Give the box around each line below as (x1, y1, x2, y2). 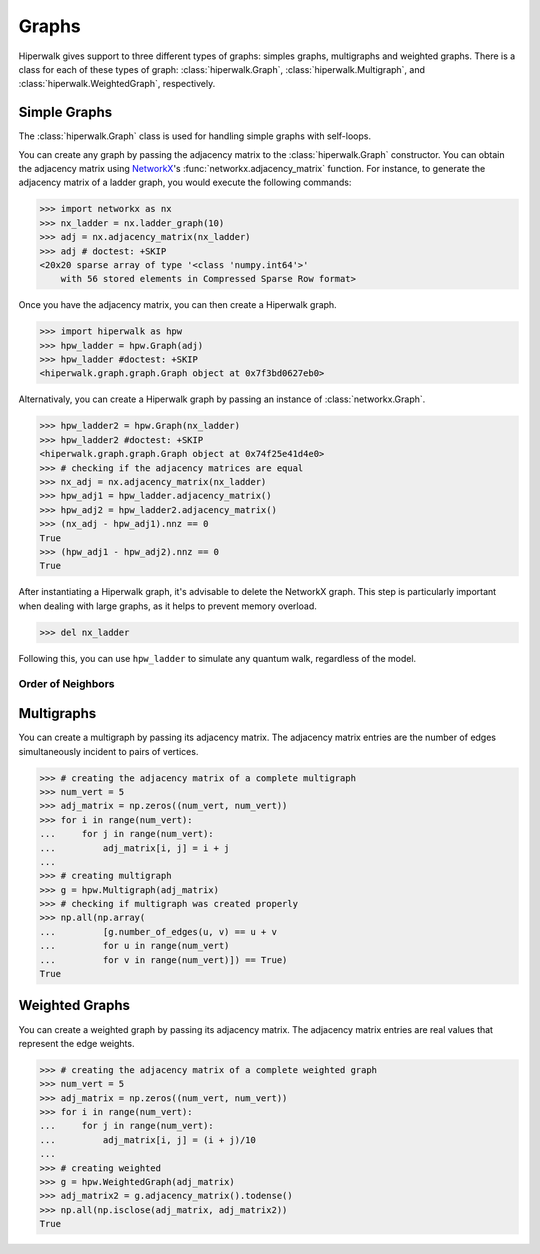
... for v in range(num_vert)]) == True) (39, 954, 288, 965)
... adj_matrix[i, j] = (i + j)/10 (39, 1134, 257, 1145)
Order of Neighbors (18, 677, 115, 691)
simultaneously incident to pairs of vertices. (18, 745, 199, 757)
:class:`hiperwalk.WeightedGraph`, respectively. (18, 78, 216, 90)
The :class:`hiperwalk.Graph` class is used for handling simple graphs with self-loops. (18, 130, 372, 142)
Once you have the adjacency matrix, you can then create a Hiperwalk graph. (18, 299, 337, 311)
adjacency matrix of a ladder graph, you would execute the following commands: (18, 176, 352, 189)
